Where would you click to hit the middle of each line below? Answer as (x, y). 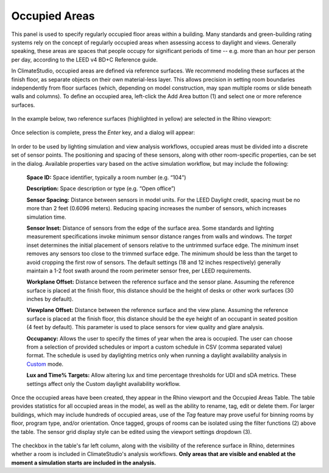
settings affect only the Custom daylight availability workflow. (104, 383)
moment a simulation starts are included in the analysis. (84, 463)
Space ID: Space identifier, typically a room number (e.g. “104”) (106, 177)
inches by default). (50, 299)
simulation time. (46, 217)
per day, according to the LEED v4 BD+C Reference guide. (84, 59)
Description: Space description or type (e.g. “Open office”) (101, 188)
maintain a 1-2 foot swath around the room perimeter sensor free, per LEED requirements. (139, 271)
